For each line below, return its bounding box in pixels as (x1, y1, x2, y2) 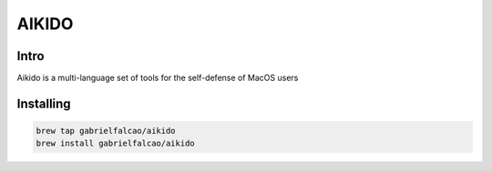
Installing (16, 96, 72, 111)
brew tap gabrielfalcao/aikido (36, 126, 177, 136)
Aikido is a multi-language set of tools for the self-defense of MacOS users (16, 73, 299, 84)
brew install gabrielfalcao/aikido (36, 138, 195, 149)
